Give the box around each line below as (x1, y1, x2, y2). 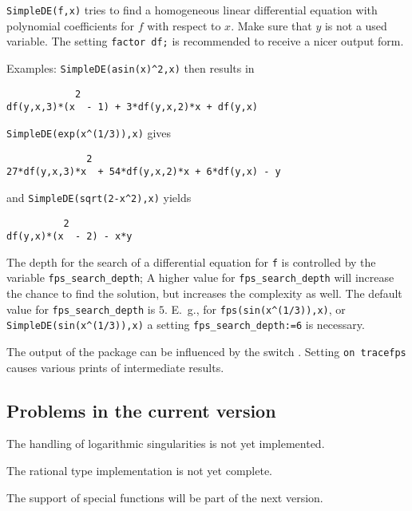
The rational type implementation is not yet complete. (6, 462, 272, 479)
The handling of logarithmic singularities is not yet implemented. (6, 435, 325, 452)
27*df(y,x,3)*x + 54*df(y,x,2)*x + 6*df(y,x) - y (6, 166, 281, 178)
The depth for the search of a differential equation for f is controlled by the (6, 253, 376, 270)
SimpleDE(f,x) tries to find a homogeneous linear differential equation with (6, 2, 378, 18)
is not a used (324, 17, 387, 34)
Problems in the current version (6, 398, 276, 422)
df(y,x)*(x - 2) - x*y (6, 231, 133, 243)
